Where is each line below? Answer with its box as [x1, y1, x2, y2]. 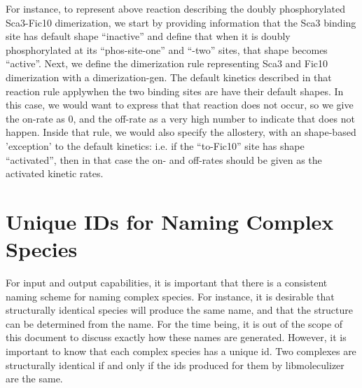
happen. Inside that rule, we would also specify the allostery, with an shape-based [6, 125, 356, 139]
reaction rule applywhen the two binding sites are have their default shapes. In [6, 83, 344, 98]
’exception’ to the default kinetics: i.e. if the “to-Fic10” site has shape [6, 138, 305, 153]
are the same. [6, 371, 63, 386]
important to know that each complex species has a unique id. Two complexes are [6, 344, 356, 358]
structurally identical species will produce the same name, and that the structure [6, 303, 354, 317]
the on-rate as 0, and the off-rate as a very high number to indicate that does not [6, 111, 355, 125]
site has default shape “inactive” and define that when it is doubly [6, 29, 291, 43]
